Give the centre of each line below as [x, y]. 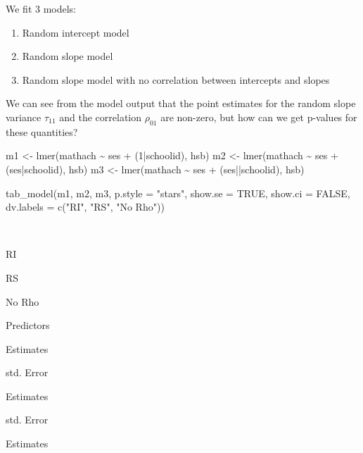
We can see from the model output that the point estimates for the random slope [181, 103]
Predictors [28, 325]
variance [24, 117]
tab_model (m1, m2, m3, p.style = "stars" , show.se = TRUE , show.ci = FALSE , [178, 193]
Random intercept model [76, 32]
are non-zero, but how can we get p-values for [259, 117]
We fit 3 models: [41, 8]
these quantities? [42, 131]
